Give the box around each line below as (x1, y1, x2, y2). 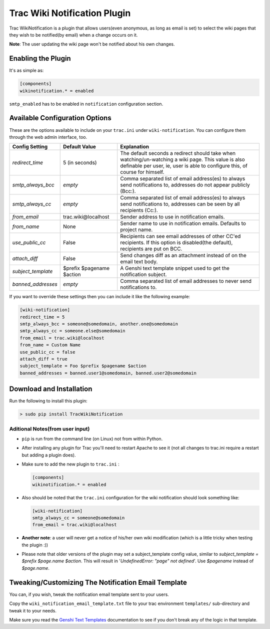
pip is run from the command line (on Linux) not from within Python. (21, 436, 163, 442)
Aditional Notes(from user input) (9, 425, 90, 432)
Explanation (120, 143, 149, 150)
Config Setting (12, 143, 48, 150)
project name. (120, 226, 153, 233)
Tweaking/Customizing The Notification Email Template (9, 578, 187, 586)
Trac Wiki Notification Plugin (9, 8, 131, 19)
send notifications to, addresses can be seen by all (120, 200, 240, 207)
